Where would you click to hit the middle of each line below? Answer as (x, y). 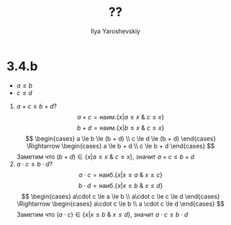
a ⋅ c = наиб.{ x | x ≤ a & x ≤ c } (121, 175)
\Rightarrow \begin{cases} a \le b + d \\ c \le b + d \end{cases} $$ (121, 146)
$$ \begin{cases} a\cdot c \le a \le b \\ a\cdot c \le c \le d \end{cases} (121, 196)
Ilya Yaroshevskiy (115, 31)
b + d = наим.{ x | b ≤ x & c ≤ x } (121, 128)
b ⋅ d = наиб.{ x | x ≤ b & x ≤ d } (121, 185)
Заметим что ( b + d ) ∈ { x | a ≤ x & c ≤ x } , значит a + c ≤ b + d (105, 157)
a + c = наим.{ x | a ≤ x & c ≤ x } (121, 117)
